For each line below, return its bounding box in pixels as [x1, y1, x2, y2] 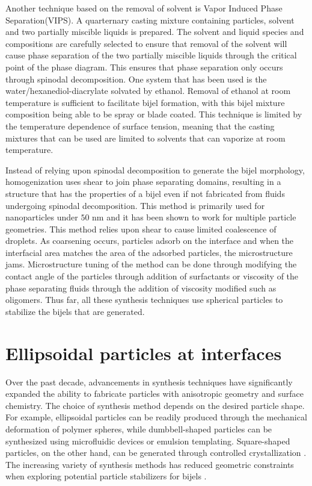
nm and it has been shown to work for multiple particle [92, 211, 296, 223]
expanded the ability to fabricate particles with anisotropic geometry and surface [5, 387, 304, 400]
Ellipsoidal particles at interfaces [5, 340, 282, 365]
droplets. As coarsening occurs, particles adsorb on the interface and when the [5, 234, 294, 247]
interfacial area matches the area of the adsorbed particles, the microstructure [5, 246, 293, 258]
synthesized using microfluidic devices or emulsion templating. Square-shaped [5, 434, 290, 447]
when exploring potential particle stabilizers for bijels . [5, 470, 207, 482]
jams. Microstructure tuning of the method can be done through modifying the [5, 258, 297, 270]
